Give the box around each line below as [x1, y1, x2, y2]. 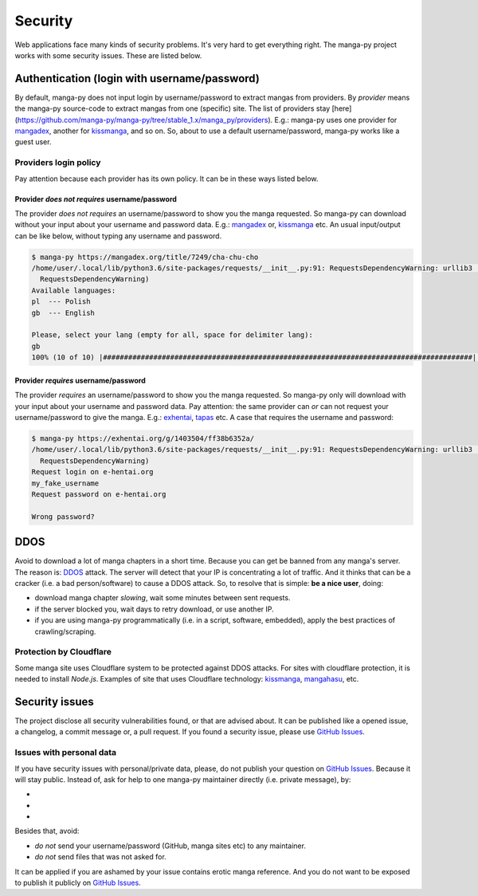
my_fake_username [31, 478, 100, 488]
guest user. [14, 137, 52, 147]
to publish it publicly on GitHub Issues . [14, 878, 141, 888]
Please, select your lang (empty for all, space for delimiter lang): [31, 331, 314, 340]
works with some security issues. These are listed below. [14, 50, 202, 60]
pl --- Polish [31, 297, 91, 306]
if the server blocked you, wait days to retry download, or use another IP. [34, 604, 274, 614]
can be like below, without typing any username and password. [14, 231, 222, 241]
